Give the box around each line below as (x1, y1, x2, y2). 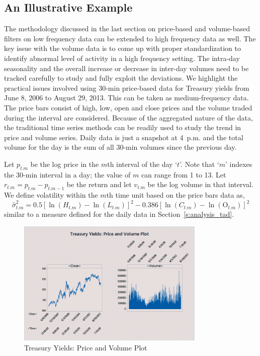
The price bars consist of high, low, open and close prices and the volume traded (4, 102, 252, 112)
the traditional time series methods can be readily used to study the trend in (4, 122, 241, 133)
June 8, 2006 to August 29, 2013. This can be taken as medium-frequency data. (4, 92, 249, 103)
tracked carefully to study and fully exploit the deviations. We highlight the (4, 73, 238, 83)
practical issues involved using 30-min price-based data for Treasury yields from (4, 82, 249, 93)
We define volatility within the (4, 190, 98, 200)
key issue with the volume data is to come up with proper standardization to (4, 43, 241, 53)
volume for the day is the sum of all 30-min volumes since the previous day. (4, 142, 237, 152)
